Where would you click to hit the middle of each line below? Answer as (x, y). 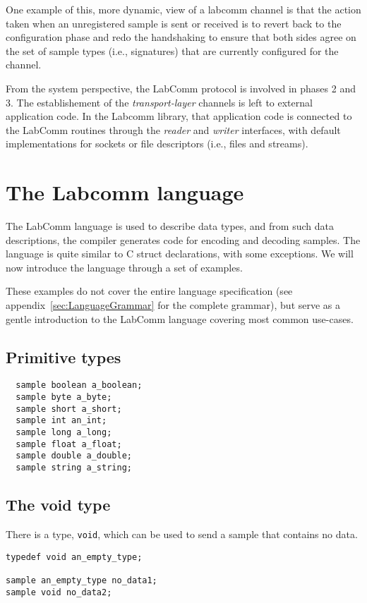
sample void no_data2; (59, 592)
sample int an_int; (61, 421)
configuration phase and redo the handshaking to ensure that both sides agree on (181, 37)
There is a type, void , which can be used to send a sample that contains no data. (182, 534)
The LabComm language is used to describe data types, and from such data (170, 226)
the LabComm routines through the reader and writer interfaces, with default (173, 129)
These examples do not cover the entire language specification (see (149, 291)
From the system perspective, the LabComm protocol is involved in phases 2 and (181, 88)
